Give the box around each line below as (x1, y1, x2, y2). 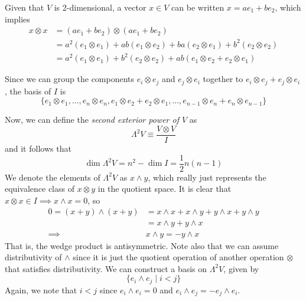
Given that (5, 1, 44, 13)
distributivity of (5, 251, 62, 263)
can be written (171, 1, 224, 13)
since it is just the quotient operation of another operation (73, 251, 284, 263)
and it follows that (5, 142, 71, 154)
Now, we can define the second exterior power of (5, 113, 179, 126)
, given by (223, 262, 259, 274)
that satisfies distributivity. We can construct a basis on (5, 262, 207, 274)
